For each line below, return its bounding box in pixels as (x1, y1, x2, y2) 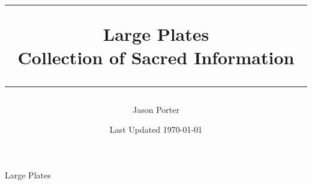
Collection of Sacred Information (17, 45, 295, 70)
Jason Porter (133, 103, 179, 115)
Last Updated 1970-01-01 (109, 123, 203, 136)
